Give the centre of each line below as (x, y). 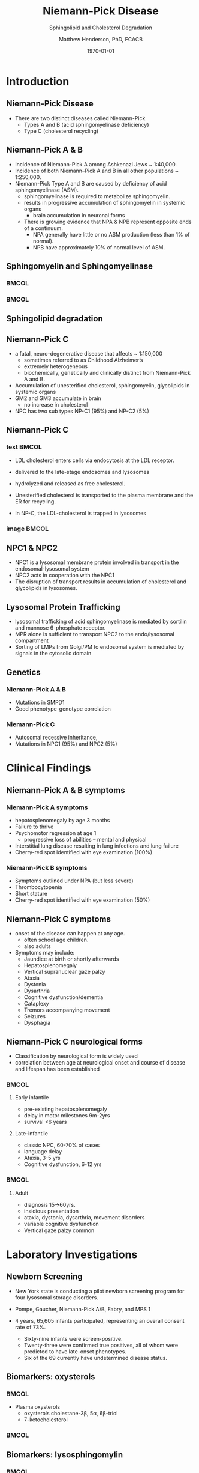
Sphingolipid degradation (55, 319)
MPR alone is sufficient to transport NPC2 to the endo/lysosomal (95, 634)
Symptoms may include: (45, 953)
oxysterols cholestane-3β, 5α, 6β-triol (71, 1414)
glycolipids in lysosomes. (46, 588)
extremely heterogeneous (56, 366)
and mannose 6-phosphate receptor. (60, 628)
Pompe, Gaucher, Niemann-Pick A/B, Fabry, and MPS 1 (83, 1309)
